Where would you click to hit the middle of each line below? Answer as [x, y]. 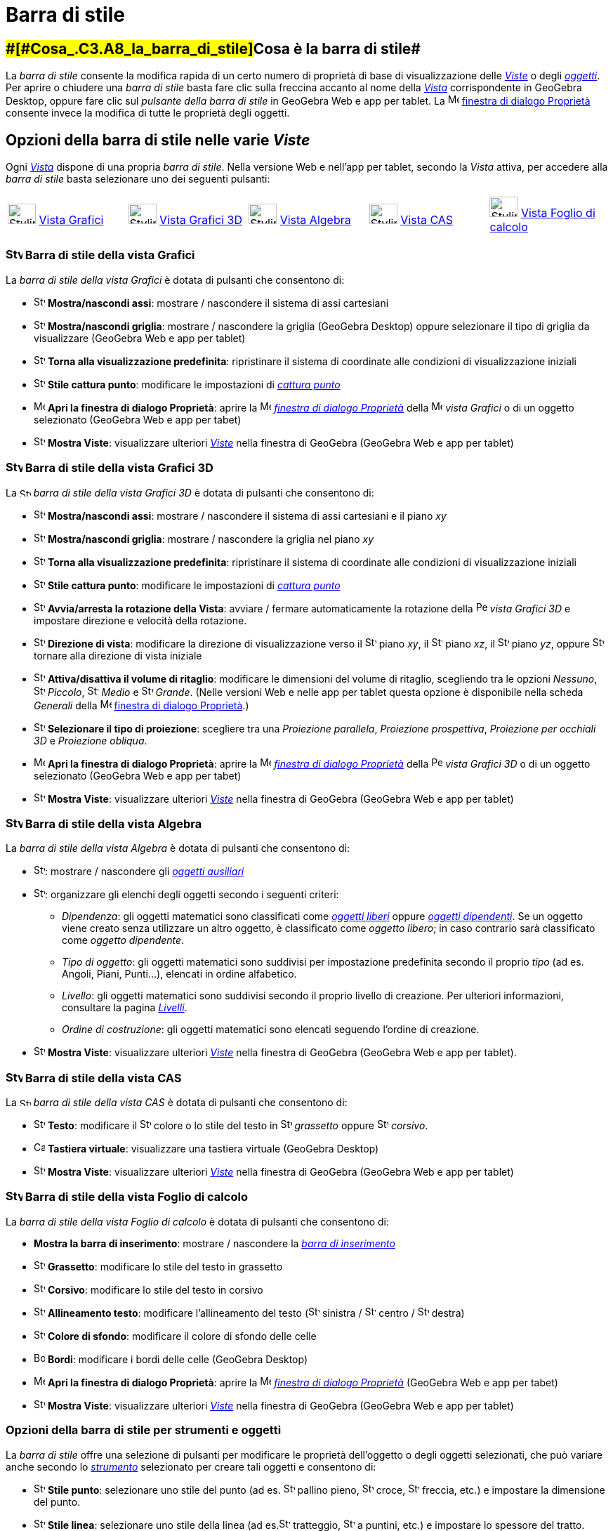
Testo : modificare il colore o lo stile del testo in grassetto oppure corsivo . [238, 1126]
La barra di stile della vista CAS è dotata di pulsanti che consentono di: [177, 1103]
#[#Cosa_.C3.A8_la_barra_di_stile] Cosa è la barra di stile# [213, 48]
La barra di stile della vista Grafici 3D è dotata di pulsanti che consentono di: [190, 492]
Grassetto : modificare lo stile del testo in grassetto [165, 1266]
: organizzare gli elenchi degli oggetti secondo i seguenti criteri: [192, 895]
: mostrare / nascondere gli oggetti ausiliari [145, 872]
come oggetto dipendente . [123, 940]
